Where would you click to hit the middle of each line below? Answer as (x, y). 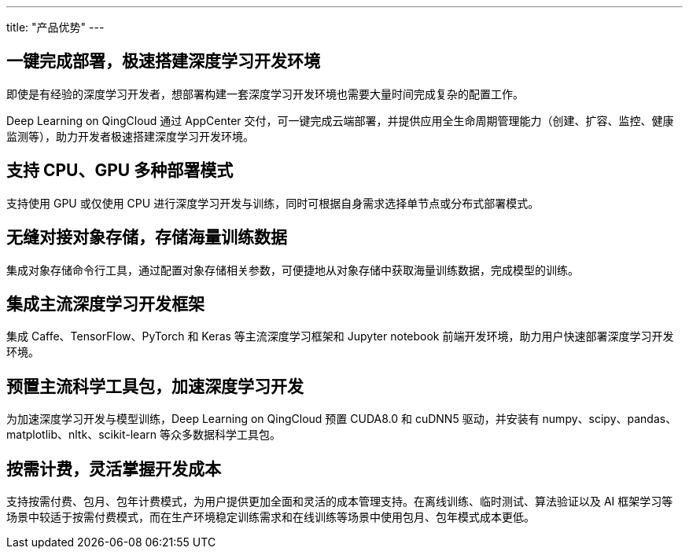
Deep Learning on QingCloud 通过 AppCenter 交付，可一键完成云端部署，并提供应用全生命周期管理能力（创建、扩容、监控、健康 (340, 120)
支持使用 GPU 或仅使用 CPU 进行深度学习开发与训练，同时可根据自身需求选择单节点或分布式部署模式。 (273, 203)
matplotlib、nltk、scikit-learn (82, 435)
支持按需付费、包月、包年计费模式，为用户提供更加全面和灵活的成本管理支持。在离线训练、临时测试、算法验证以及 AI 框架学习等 (340, 502)
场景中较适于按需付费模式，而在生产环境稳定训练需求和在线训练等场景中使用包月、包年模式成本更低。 (271, 517)
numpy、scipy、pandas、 (610, 419)
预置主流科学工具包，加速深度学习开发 (155, 386)
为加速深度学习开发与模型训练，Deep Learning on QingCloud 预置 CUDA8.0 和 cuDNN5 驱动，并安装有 (273, 419)
